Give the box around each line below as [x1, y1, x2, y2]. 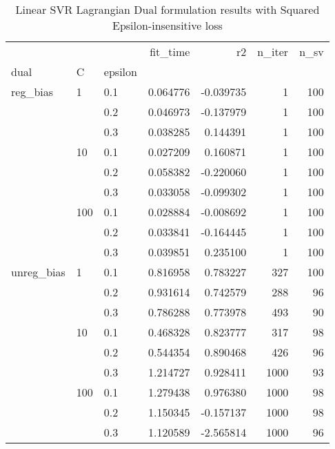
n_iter [257, 44, 289, 59]
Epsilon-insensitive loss [112, 17, 223, 33]
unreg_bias [11, 264, 65, 280]
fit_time [150, 44, 190, 59]
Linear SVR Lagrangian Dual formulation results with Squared [15, 1, 320, 17]
